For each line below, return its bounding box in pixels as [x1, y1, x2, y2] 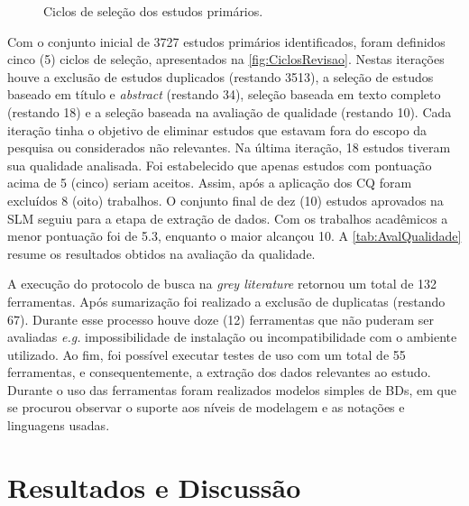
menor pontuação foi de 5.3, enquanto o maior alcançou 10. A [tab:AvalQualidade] [7, 226, 462, 245]
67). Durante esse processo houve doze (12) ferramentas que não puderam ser [7, 309, 434, 328]
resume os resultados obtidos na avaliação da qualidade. [7, 244, 316, 262]
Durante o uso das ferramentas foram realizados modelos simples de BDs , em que [7, 380, 456, 399]
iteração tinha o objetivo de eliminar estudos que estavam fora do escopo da [7, 120, 428, 139]
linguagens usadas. [7, 416, 110, 435]
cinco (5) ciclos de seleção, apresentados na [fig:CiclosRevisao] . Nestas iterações [7, 50, 445, 69]
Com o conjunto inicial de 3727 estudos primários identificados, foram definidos [7, 32, 446, 51]
